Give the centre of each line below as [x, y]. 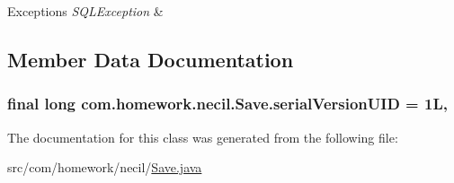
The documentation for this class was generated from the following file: [203, 137]
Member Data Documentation [151, 59]
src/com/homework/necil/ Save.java [105, 167]
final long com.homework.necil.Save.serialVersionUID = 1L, [227, 104]
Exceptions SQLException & [85, 11]
